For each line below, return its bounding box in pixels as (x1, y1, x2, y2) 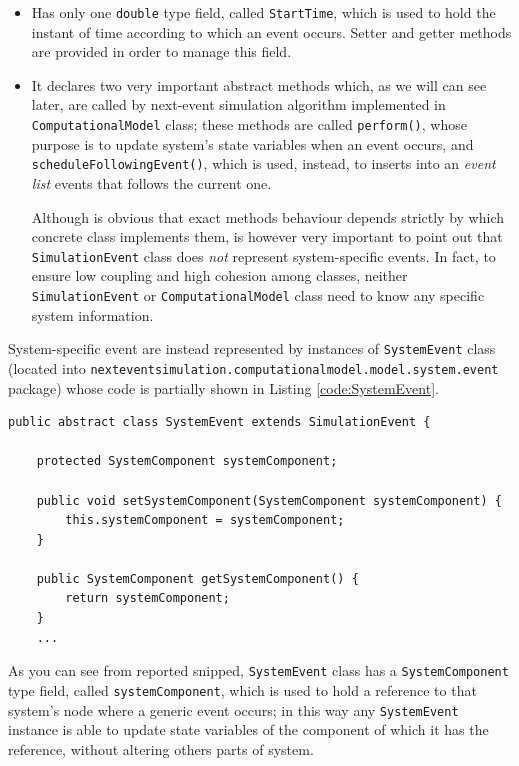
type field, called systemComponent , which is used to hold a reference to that (8, 679, 477, 700)
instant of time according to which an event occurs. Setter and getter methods (31, 21, 512, 42)
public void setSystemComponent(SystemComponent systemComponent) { (36, 493, 502, 508)
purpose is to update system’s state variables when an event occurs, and (31, 133, 474, 154)
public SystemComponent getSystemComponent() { (36, 571, 359, 586)
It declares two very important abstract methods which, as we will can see (31, 74, 487, 95)
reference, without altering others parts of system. (8, 738, 314, 759)
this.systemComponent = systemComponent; (65, 513, 345, 528)
